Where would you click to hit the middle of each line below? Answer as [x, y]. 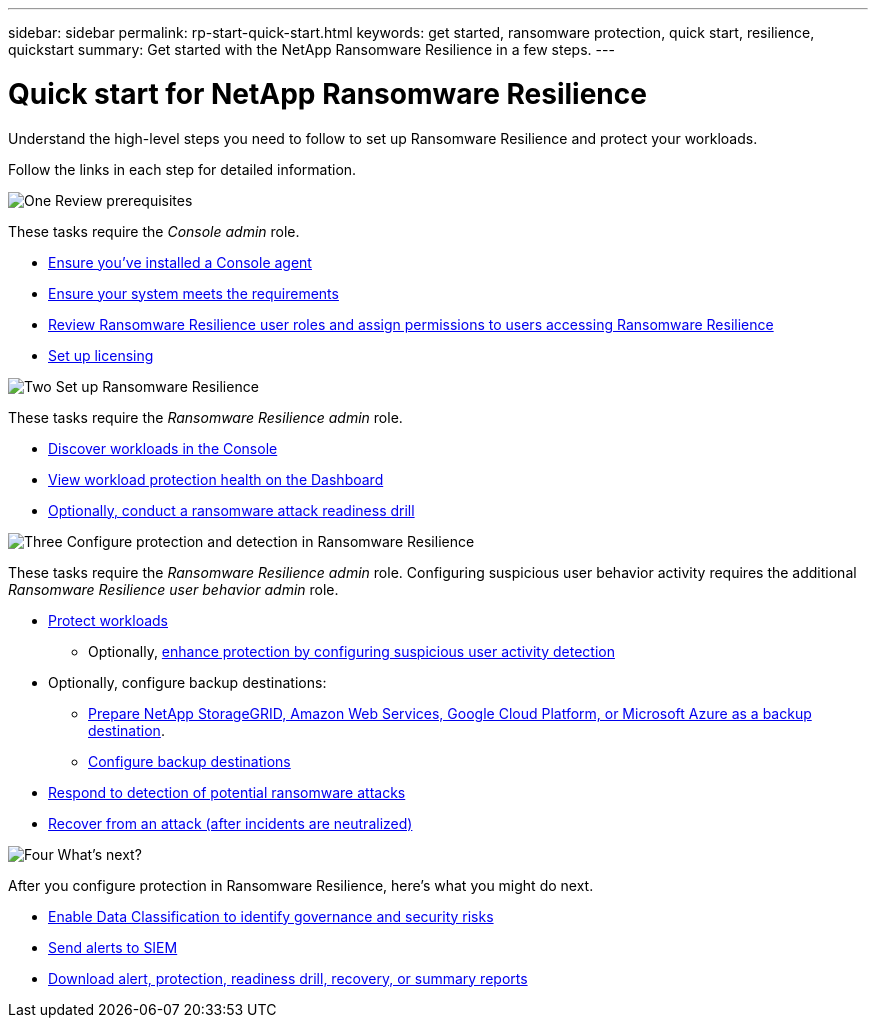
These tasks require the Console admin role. [154, 231]
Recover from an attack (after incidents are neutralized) [230, 823]
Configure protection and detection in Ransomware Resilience [270, 541]
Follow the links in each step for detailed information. [182, 169]
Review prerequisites [124, 200]
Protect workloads [108, 620]
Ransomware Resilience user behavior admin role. [173, 589]
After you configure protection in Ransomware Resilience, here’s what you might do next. [301, 885]
